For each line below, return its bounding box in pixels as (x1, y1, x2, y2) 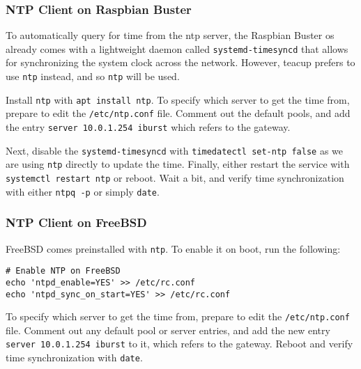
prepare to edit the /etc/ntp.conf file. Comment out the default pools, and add (6, 106, 351, 120)
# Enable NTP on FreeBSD (6, 266, 121, 276)
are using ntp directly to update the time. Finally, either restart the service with (6, 157, 350, 171)
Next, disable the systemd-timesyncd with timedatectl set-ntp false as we (6, 143, 343, 157)
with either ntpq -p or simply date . (6, 184, 160, 198)
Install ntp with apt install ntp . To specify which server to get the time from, (6, 92, 350, 107)
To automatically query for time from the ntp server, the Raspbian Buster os (6, 28, 335, 42)
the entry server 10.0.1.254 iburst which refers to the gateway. (6, 120, 291, 134)
